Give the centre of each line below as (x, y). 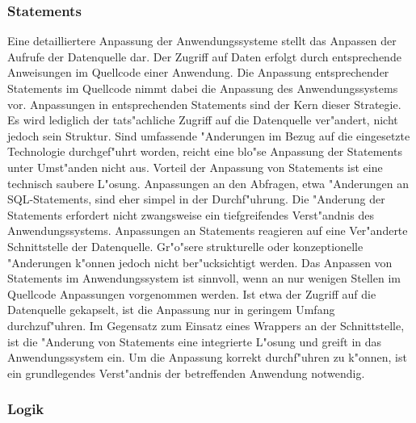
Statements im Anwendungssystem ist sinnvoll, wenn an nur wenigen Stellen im (204, 278)
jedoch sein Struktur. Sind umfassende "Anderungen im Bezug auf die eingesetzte (209, 135)
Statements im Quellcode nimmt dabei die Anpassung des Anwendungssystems (203, 88)
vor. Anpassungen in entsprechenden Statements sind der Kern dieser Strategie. (204, 104)
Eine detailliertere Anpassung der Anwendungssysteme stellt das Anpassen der (202, 41)
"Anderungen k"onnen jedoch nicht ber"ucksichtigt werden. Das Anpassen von (200, 262)
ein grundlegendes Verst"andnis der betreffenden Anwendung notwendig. (186, 373)
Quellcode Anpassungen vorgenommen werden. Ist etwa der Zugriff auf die (192, 293)
